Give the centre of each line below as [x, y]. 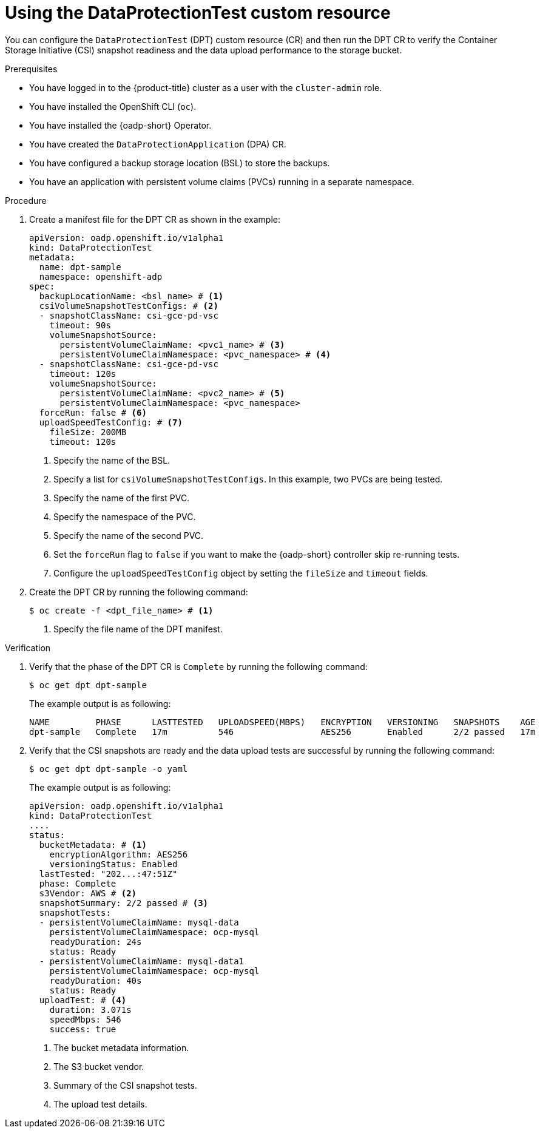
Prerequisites [31, 69]
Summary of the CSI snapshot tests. [125, 1085]
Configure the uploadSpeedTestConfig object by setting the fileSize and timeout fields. [241, 573]
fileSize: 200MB [88, 432]
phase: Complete [78, 883]
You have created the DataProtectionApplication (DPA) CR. [158, 144]
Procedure [26, 200]
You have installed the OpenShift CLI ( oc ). [113, 106]
